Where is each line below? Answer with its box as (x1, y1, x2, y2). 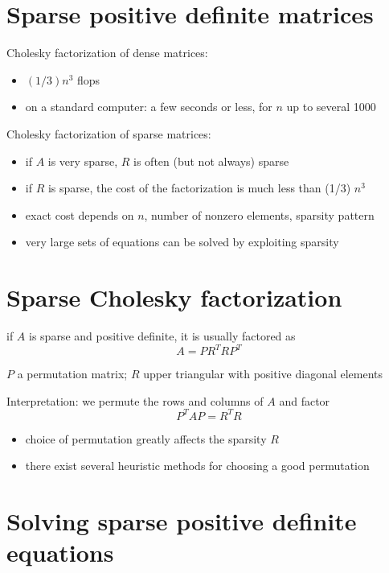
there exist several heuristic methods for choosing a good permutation (25, 457, 370, 474)
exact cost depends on (25, 206, 134, 223)
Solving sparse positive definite (6, 505, 357, 538)
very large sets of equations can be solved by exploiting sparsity (25, 233, 339, 250)
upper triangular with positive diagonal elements (143, 365, 383, 382)
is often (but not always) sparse (133, 152, 289, 169)
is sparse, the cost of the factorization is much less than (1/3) (47, 179, 351, 196)
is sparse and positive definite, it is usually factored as (29, 328, 296, 344)
